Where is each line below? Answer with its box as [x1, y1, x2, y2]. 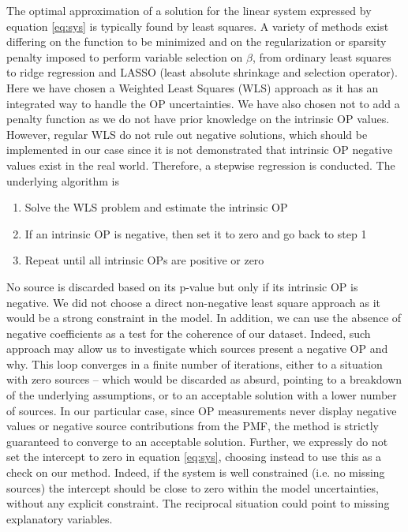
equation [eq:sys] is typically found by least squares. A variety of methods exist [6, 17, 389, 34]
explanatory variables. [6, 510, 113, 526]
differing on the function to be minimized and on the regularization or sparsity [6, 33, 387, 50]
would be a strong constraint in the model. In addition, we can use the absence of [6, 309, 402, 326]
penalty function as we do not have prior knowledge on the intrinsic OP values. [6, 111, 390, 127]
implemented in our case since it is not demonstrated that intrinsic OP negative [6, 141, 393, 158]
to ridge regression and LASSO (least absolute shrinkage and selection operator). [6, 64, 398, 81]
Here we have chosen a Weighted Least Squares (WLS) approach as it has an [6, 79, 379, 96]
